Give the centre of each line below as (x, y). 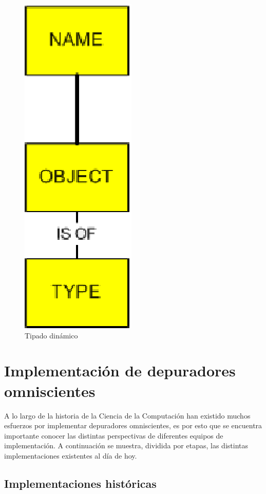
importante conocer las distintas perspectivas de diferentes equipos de (114, 435)
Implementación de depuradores (120, 370)
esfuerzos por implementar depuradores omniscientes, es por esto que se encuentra (133, 425)
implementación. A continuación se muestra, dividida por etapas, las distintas (126, 445)
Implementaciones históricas (80, 483)
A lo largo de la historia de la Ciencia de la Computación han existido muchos (127, 415)
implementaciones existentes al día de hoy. (71, 455)
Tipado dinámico (51, 335)
